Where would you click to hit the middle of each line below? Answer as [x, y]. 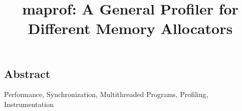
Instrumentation [29, 104]
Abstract [27, 73]
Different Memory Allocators [130, 28]
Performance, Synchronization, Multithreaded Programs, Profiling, [106, 94]
